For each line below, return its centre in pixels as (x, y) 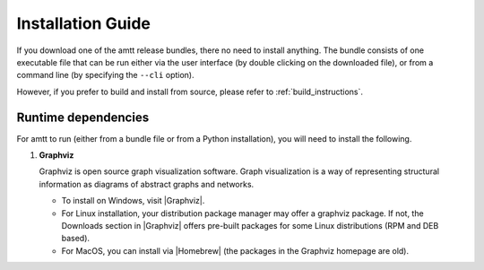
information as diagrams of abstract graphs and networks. (147, 184)
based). (75, 239)
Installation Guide (84, 23)
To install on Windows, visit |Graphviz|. (133, 201)
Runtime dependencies (83, 117)
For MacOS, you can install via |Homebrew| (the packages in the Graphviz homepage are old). (235, 250)
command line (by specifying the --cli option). (105, 75)
